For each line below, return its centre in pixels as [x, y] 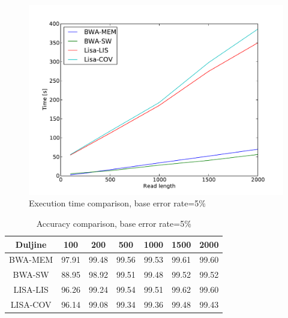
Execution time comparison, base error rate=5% [117, 203]
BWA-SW [31, 274]
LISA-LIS [31, 289]
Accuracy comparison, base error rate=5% [114, 223]
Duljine [31, 244]
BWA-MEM [31, 259]
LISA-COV [31, 304]
